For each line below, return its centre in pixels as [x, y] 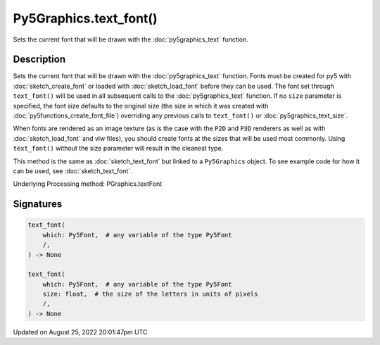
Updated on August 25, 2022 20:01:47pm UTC [80, 332]
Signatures [38, 204]
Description [39, 59]
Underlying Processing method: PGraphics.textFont [88, 184]
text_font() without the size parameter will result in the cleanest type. [118, 149]
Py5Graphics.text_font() [85, 18]
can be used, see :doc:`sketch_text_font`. [73, 171]
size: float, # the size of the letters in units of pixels [150, 294]
